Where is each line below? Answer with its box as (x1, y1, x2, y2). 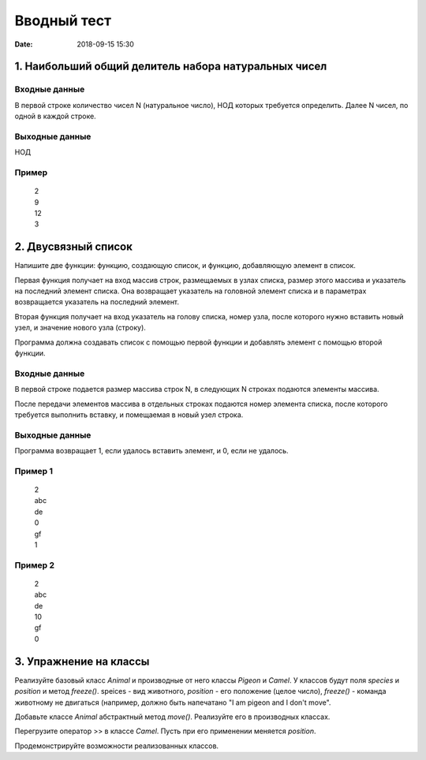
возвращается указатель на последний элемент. (14, 297, 180, 307)
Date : (14, 39, 33, 49)
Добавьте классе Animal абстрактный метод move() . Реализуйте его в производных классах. (14, 712, 331, 721)
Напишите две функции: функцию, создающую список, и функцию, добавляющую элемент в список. (14, 261, 357, 270)
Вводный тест (14, 12, 112, 29)
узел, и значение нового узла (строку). (14, 323, 146, 333)
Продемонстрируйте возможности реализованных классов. (14, 741, 219, 751)
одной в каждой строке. (14, 111, 96, 121)
